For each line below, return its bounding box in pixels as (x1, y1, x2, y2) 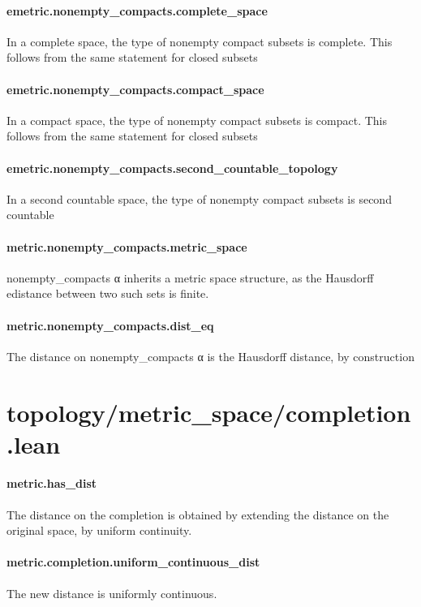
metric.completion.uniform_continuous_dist (6, 553, 260, 570)
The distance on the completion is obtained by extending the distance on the (6, 506, 389, 523)
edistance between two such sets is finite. (6, 285, 209, 302)
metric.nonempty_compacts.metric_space (6, 238, 247, 255)
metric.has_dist (6, 475, 97, 492)
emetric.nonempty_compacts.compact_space (6, 80, 264, 97)
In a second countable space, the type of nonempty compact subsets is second (6, 190, 392, 207)
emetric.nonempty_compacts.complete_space (6, 2, 268, 19)
